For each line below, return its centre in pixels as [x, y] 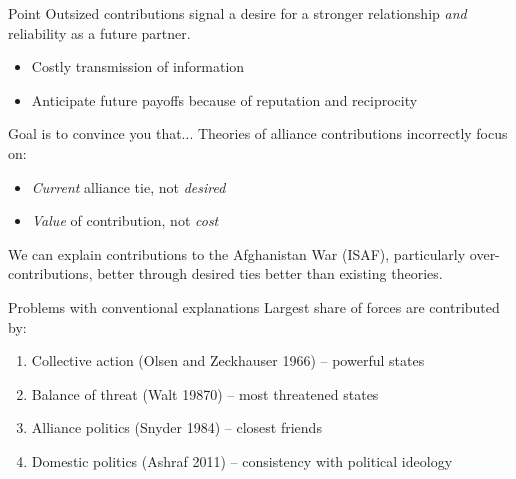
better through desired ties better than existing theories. [270, 273]
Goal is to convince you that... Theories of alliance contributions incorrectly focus [258, 133]
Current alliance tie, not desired [128, 186]
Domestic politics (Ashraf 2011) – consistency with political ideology [242, 460]
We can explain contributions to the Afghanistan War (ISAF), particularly [237, 253]
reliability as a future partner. [99, 32]
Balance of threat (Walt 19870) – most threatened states [205, 393]
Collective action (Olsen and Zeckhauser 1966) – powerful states [228, 360]
